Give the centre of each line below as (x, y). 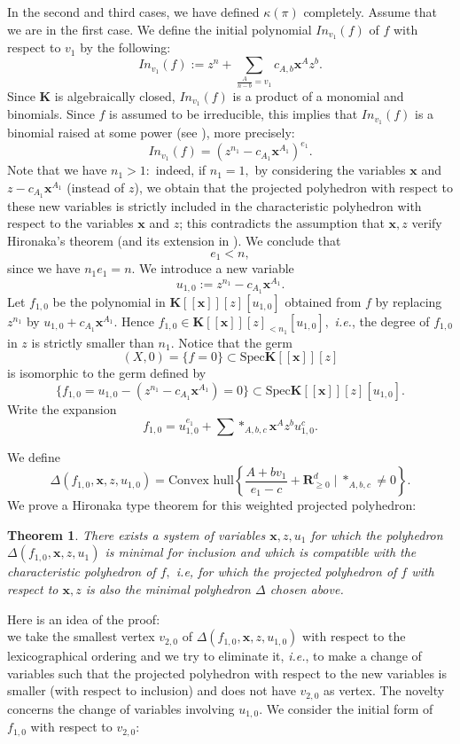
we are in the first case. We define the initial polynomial (160, 29)
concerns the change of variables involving (121, 708)
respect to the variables (70, 223)
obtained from (323, 301)
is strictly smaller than (93, 342)
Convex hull (201, 481)
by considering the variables (330, 170)
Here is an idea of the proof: (84, 619)
